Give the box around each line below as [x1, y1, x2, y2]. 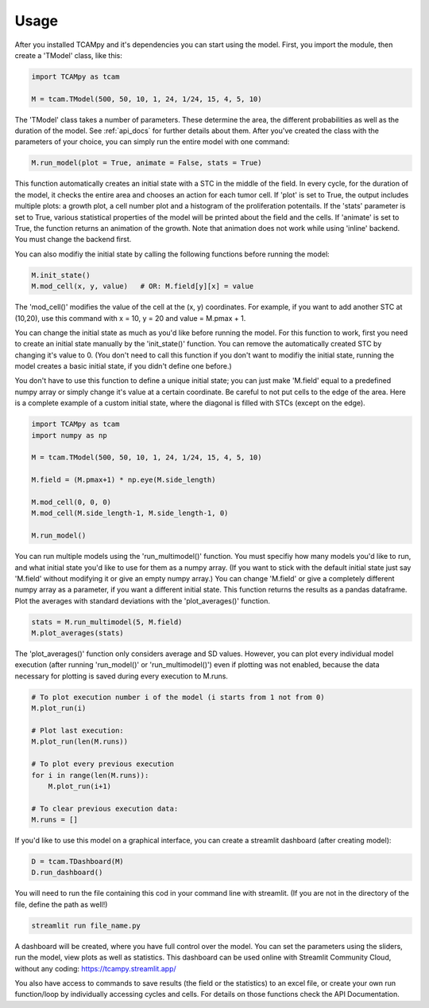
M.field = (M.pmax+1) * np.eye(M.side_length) [31, 475, 216, 485]
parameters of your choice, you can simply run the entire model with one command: [14, 137, 290, 147]
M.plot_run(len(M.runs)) [31, 737, 129, 746]
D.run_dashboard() [31, 868, 103, 877]
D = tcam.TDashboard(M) [31, 857, 125, 866]
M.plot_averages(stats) [31, 629, 125, 638]
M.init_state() [31, 271, 91, 279]
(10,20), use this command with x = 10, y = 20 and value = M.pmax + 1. [14, 313, 246, 322]
